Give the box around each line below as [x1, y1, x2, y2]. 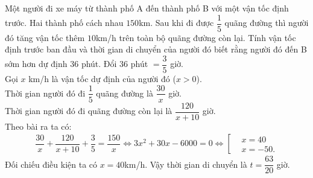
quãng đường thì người [224, 16, 309, 29]
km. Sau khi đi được [139, 16, 214, 29]
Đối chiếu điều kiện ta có [5, 157, 98, 170]
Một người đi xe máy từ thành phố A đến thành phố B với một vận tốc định [5, 2, 289, 14]
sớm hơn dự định [5, 57, 68, 70]
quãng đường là [96, 86, 153, 99]
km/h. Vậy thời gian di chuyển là [124, 157, 247, 170]
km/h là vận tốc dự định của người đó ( [28, 72, 176, 84]
